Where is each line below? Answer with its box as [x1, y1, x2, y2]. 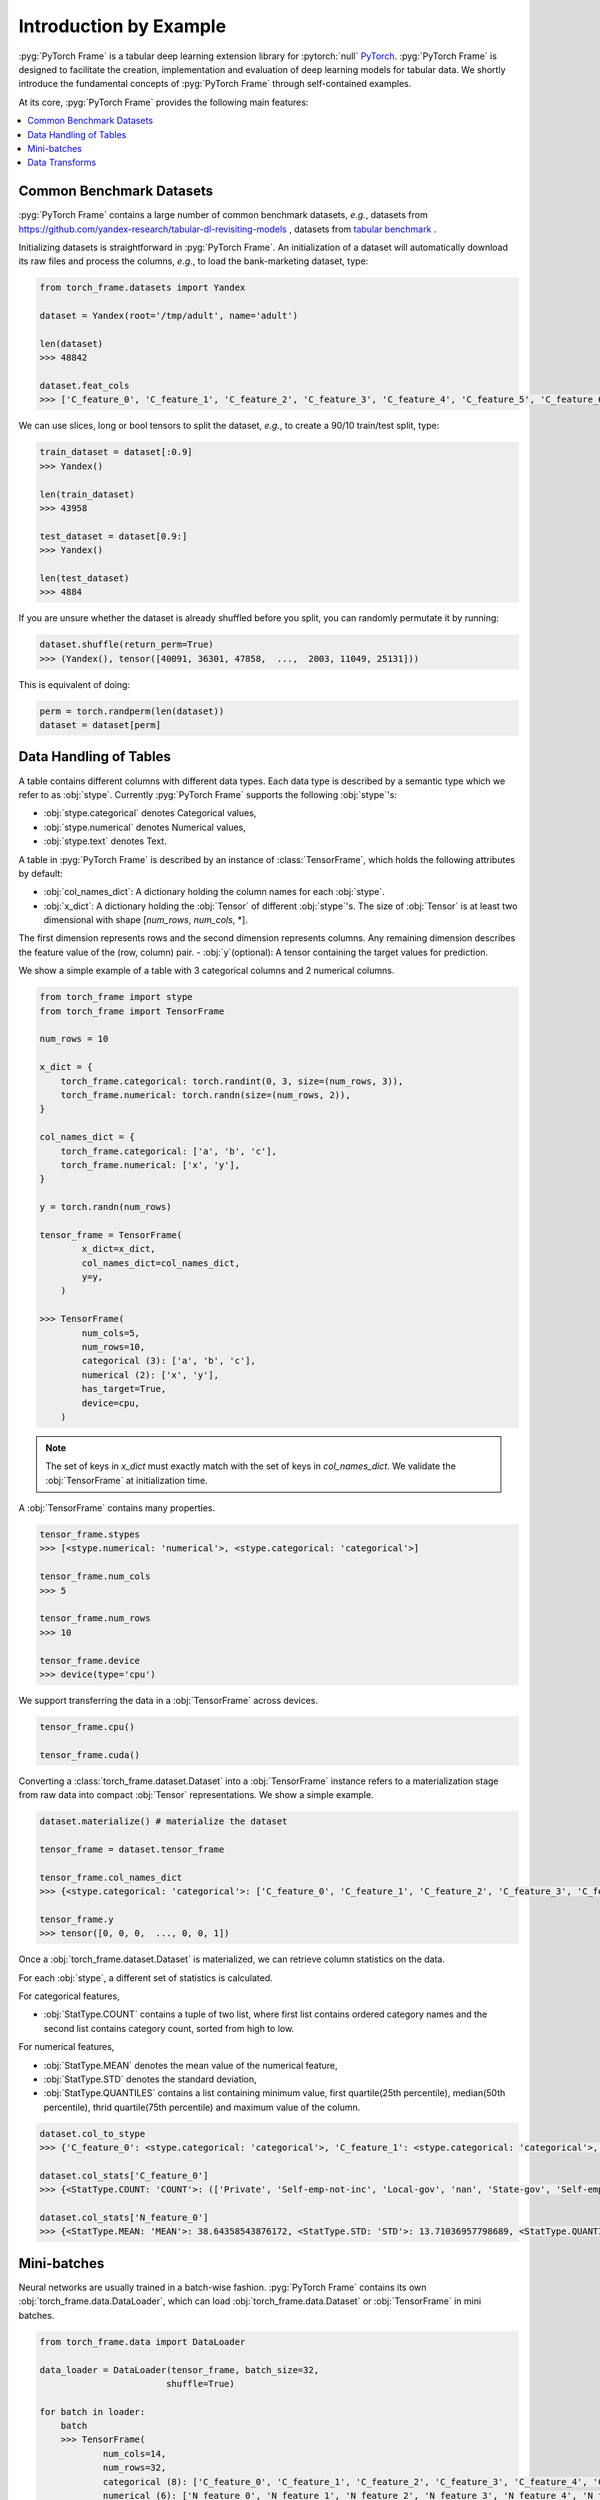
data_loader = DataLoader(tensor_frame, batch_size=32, [39, 2364, 320, 2375]
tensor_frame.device [39, 1655, 140, 1666]
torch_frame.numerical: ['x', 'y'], [60, 1159, 240, 1170]
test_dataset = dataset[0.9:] [39, 530, 188, 542]
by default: [18, 867, 64, 879]
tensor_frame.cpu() [39, 1721, 135, 1732]
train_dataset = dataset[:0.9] [39, 446, 194, 458]
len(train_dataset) [39, 488, 135, 500]
